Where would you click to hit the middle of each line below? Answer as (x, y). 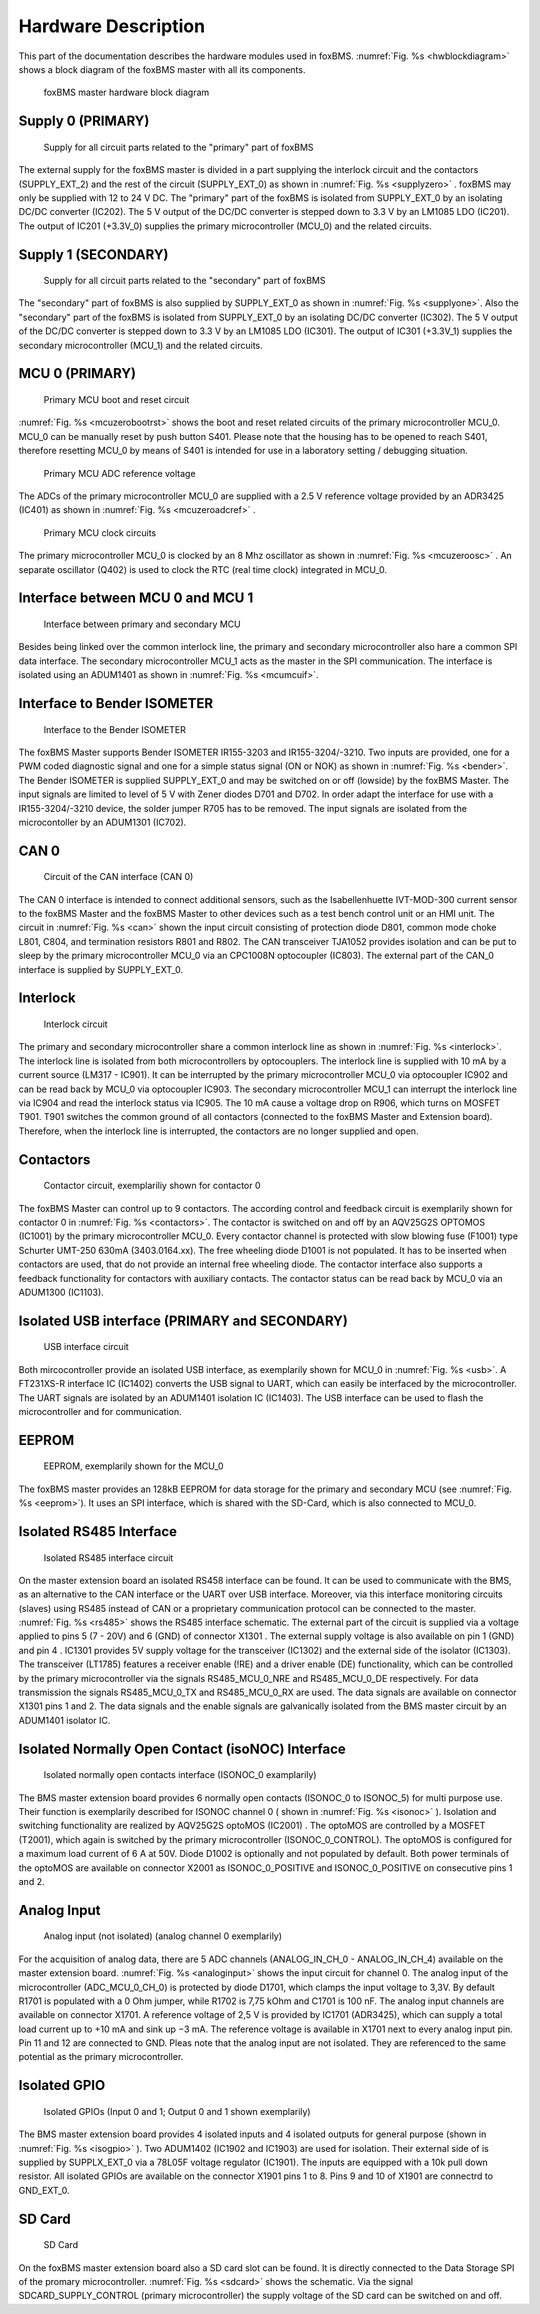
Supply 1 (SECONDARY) (93, 254)
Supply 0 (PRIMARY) (84, 121)
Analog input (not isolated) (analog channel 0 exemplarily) (163, 1936)
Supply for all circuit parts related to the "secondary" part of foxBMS (184, 281)
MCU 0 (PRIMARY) (77, 373)
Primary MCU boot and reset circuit (116, 400)
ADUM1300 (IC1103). (61, 1292)
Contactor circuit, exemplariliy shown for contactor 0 (152, 1186)
